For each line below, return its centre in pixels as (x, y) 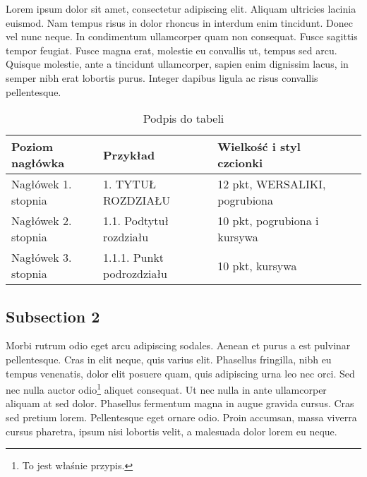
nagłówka (38, 163)
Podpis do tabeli (183, 119)
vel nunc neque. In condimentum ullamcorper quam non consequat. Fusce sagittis (182, 36)
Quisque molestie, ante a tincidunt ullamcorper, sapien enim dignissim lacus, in (177, 64)
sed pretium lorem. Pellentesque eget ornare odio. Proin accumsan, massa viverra (181, 417)
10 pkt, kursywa (257, 265)
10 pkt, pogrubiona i (268, 221)
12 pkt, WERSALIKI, (272, 184)
